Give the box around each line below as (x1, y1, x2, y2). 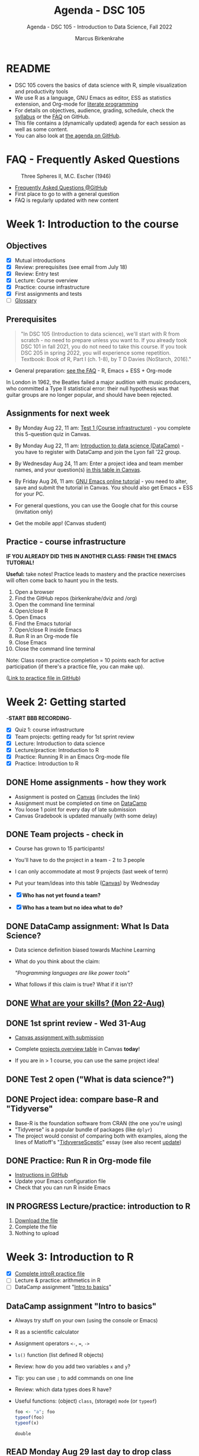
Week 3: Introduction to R (6, 1250, 134, 1264)
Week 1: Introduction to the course (6, 217, 179, 230)
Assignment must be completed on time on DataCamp (14, 800, 147, 807)
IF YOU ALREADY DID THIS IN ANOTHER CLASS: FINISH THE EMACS (6, 552, 176, 560)
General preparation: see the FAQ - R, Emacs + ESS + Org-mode (14, 367, 172, 374)
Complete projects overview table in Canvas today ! (14, 1046, 140, 1053)
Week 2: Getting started (6, 695, 126, 709)
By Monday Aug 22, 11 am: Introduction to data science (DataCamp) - (14, 442, 184, 449)
